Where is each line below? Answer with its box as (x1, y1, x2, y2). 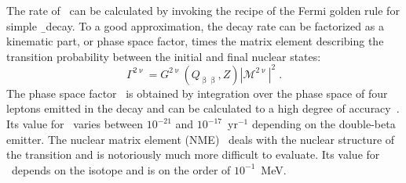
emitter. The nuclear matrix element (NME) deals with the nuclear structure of (6, 131, 395, 147)
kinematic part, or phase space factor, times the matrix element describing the (6, 33, 384, 49)
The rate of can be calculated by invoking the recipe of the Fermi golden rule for (6, 2, 400, 18)
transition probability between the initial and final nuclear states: (6, 48, 321, 64)
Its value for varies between (6, 116, 144, 132)
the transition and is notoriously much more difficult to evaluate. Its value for (6, 146, 380, 163)
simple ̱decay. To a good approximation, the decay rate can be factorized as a (6, 17, 384, 34)
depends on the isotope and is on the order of (11, 161, 231, 178)
